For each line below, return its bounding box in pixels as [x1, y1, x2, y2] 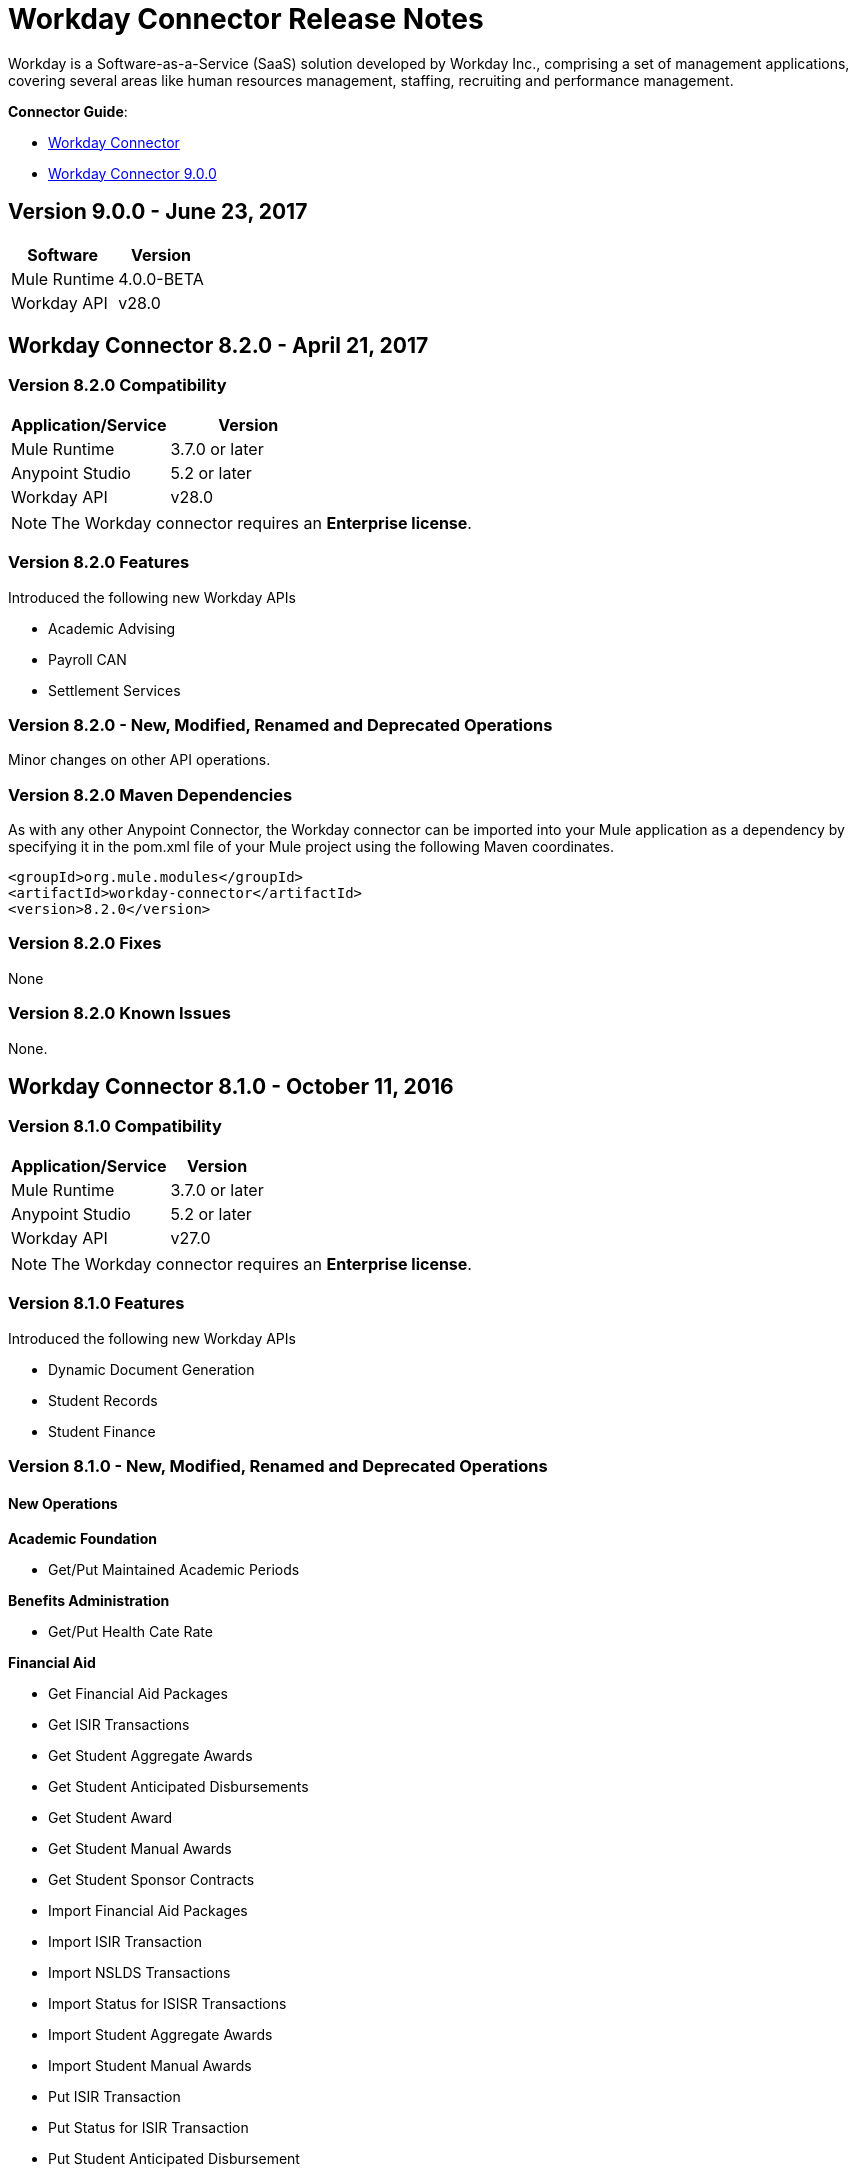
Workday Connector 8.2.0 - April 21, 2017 [8, 333, 429, 359]
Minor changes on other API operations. [8, 751, 271, 769]
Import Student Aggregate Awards [48, 2026, 273, 2044]
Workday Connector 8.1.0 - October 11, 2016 [8, 1073, 454, 1099]
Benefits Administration [8, 1592, 170, 1610]
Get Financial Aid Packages [48, 1685, 228, 1703]
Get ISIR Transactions [48, 1716, 190, 1734]
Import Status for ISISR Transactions [48, 1995, 287, 2013]
